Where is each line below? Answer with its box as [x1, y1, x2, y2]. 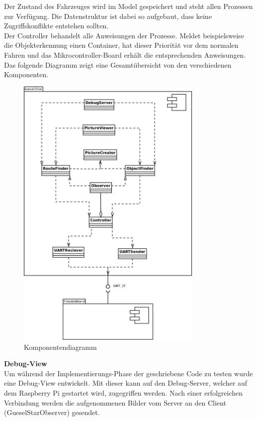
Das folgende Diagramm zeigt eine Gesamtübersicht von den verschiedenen [4, 59, 232, 70]
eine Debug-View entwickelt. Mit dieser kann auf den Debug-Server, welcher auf [4, 378, 248, 388]
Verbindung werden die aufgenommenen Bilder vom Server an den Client [4, 397, 226, 408]
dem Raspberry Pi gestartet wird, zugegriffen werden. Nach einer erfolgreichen [4, 387, 243, 398]
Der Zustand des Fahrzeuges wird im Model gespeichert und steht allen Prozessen [4, 1, 253, 11]
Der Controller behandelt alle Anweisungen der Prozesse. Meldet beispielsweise [4, 30, 244, 40]
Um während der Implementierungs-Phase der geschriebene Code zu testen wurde [4, 368, 253, 378]
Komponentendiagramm [24, 341, 97, 352]
